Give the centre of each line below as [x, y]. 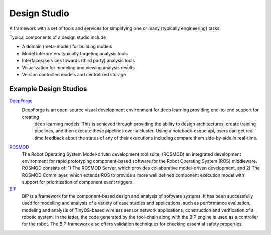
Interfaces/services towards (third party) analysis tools [79, 61]
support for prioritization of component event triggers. [78, 182]
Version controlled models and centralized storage [74, 74]
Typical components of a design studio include [58, 37]
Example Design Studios [48, 88]
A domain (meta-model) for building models [67, 46]
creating [31, 117]
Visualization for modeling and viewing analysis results [79, 67]
